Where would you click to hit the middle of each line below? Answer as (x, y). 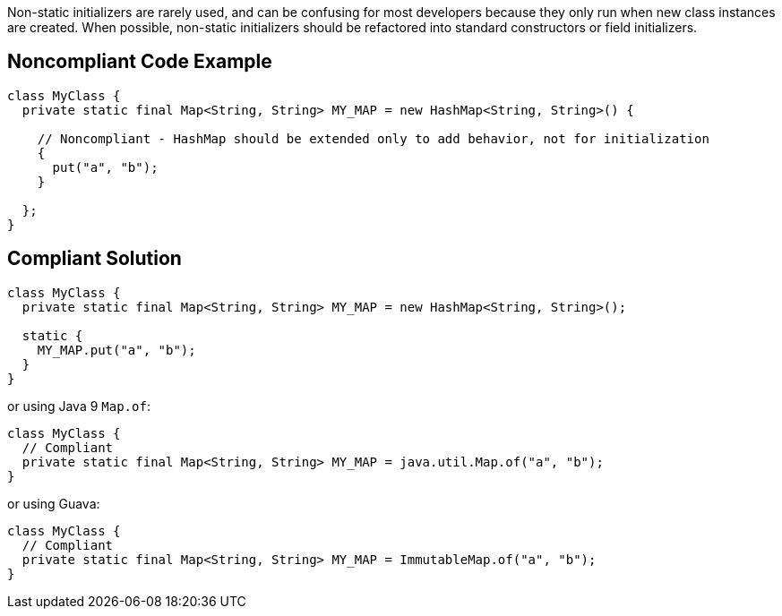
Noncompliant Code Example (140, 62)
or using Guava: (54, 503)
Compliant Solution (95, 259)
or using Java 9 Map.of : (79, 406)
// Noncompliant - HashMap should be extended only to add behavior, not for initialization (373, 138)
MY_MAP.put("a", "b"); (116, 350)
